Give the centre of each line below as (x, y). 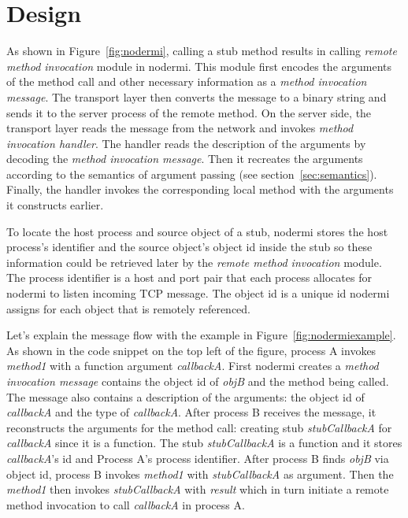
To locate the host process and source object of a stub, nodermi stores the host (197, 231)
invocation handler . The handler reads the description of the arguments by (186, 143)
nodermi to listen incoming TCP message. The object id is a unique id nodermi (198, 293)
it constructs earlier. (55, 205)
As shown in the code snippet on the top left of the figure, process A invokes (191, 350)
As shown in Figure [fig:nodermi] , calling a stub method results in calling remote (202, 51)
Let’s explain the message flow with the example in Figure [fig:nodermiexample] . (201, 335)
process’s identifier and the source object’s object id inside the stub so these (189, 247)
